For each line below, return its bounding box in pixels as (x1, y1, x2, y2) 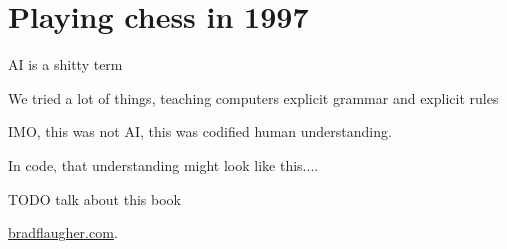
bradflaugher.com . (8, 222, 118, 243)
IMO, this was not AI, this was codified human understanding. (8, 121, 392, 142)
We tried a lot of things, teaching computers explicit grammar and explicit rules (8, 87, 499, 108)
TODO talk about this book (8, 188, 181, 209)
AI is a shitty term (8, 54, 123, 75)
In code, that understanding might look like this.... (8, 154, 319, 175)
